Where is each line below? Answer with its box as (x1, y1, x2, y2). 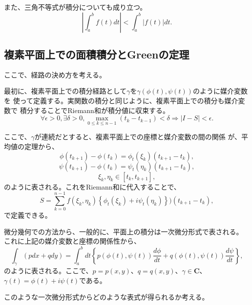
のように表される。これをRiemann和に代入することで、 (4, 181, 181, 191)
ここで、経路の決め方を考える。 (4, 69, 106, 79)
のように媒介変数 (192, 86, 248, 96)
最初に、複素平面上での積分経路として (4, 86, 127, 96)
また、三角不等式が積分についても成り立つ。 (4, 2, 147, 12)
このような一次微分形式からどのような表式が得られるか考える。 (4, 291, 209, 302)
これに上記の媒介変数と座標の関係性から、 (4, 236, 141, 246)
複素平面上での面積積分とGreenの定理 (4, 46, 189, 61)
